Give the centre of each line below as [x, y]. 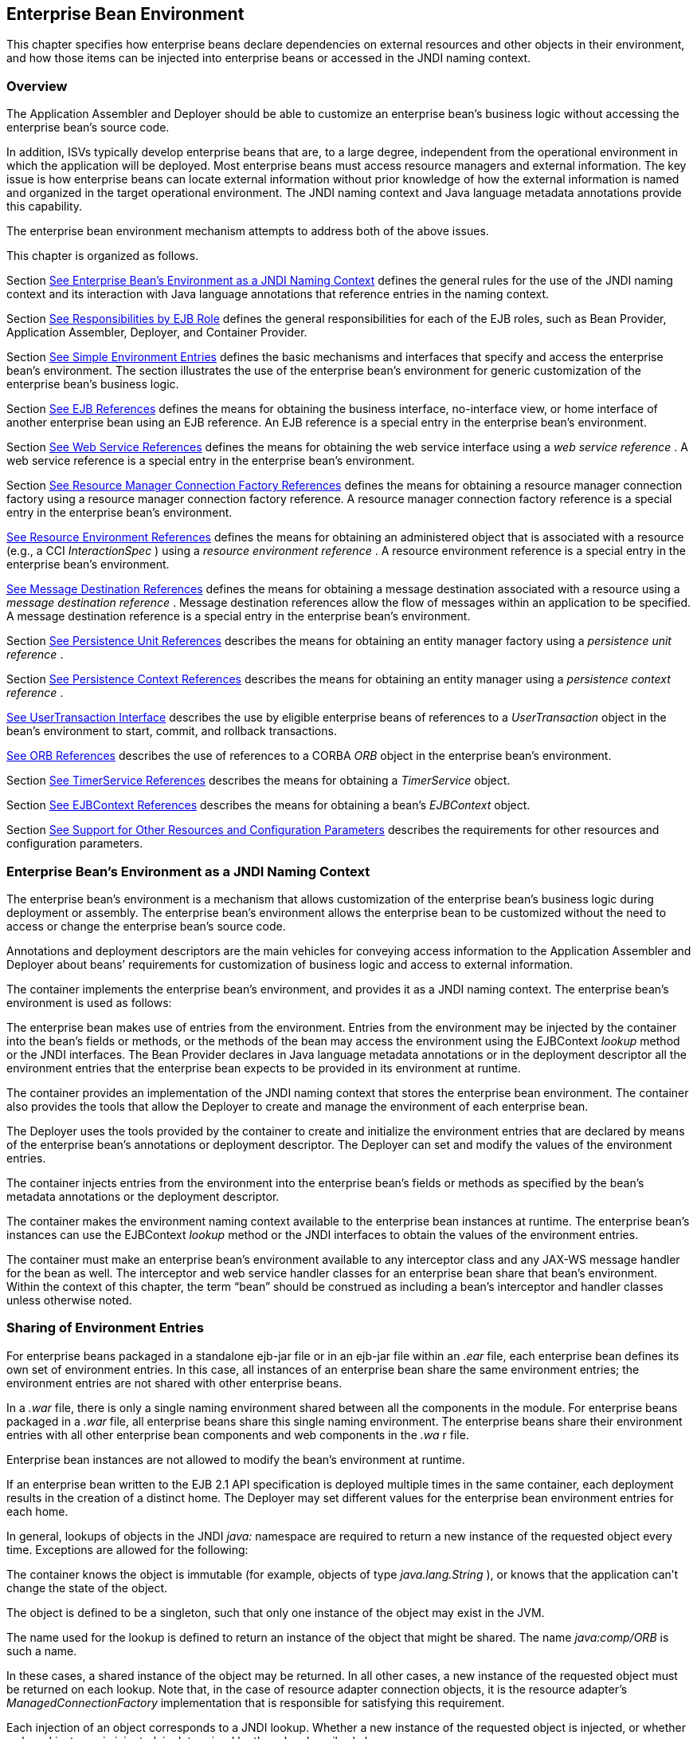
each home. [37, 1511]
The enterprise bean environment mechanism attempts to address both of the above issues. [248, 231]
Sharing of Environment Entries [105, 1328]
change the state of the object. [87, 1588]
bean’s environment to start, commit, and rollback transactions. [172, 731]
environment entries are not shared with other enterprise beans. [174, 1383]
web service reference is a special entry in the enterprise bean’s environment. [211, 461]
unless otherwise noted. [69, 1300]
